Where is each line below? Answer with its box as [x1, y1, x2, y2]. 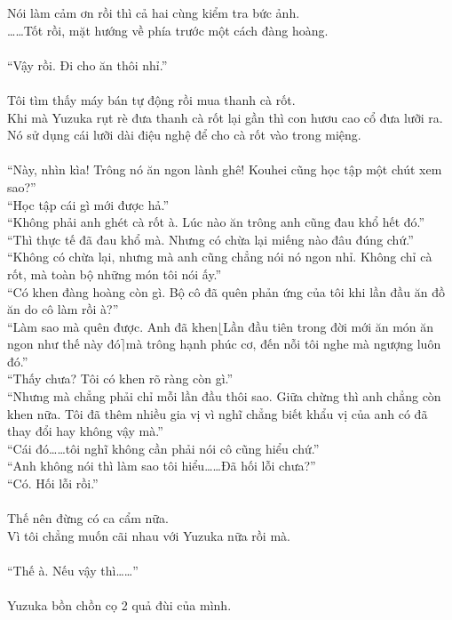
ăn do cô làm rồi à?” [7, 300, 119, 318]
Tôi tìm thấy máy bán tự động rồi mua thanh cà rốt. [7, 90, 296, 109]
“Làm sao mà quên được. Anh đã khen [7, 317, 218, 335]
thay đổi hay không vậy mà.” [7, 422, 163, 440]
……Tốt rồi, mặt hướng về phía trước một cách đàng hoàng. [7, 20, 329, 39]
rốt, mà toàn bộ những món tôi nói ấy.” [7, 264, 222, 283]
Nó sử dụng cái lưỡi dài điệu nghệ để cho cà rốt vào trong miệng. [7, 125, 361, 144]
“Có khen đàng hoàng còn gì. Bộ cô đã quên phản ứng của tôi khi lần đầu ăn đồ [7, 282, 445, 301]
